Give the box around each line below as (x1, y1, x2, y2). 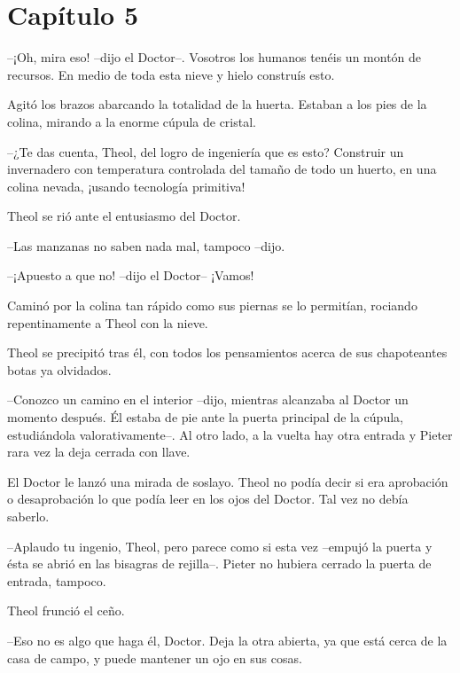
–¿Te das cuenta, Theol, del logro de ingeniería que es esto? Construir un (7, 142, 404, 160)
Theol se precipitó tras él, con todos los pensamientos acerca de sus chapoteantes (7, 343, 448, 362)
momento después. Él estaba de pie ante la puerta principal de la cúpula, (7, 408, 403, 426)
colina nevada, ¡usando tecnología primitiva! (7, 176, 246, 195)
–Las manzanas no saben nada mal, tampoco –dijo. (7, 236, 285, 254)
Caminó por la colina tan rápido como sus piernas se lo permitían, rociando (7, 296, 417, 315)
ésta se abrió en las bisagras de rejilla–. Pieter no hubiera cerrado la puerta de (7, 554, 432, 573)
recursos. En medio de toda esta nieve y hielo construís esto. (7, 65, 335, 83)
